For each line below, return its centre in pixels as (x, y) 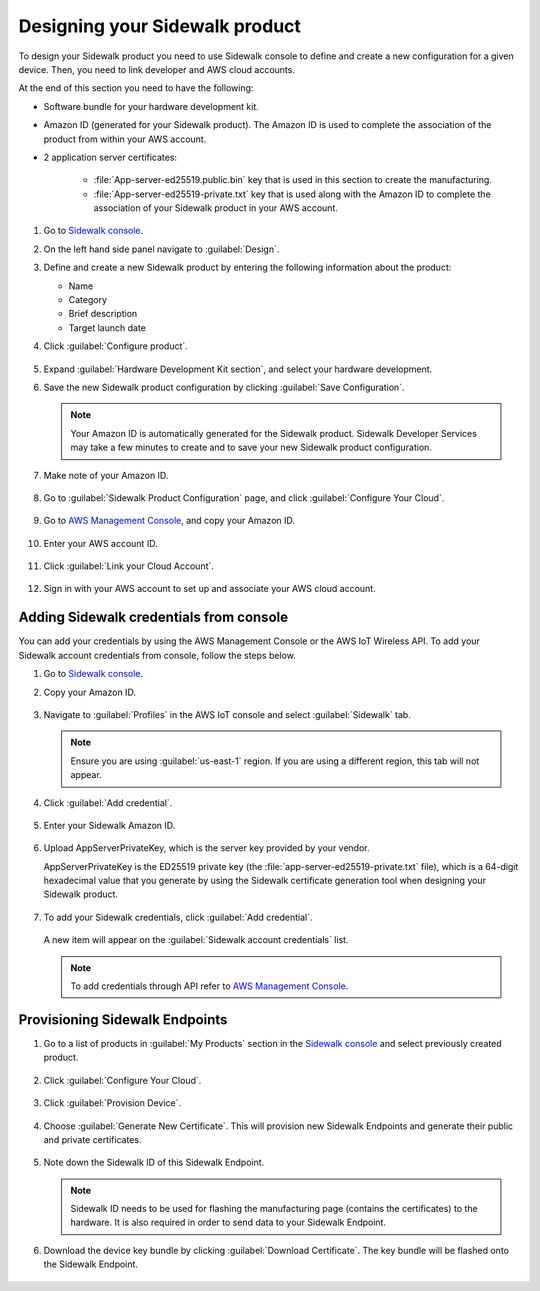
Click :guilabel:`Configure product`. (116, 346)
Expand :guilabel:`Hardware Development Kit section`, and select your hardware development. (238, 369)
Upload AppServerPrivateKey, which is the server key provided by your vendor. (206, 848)
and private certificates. (92, 1139)
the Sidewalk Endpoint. (91, 1264)
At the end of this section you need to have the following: (136, 88)
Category (88, 300)
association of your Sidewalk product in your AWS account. (216, 208)
